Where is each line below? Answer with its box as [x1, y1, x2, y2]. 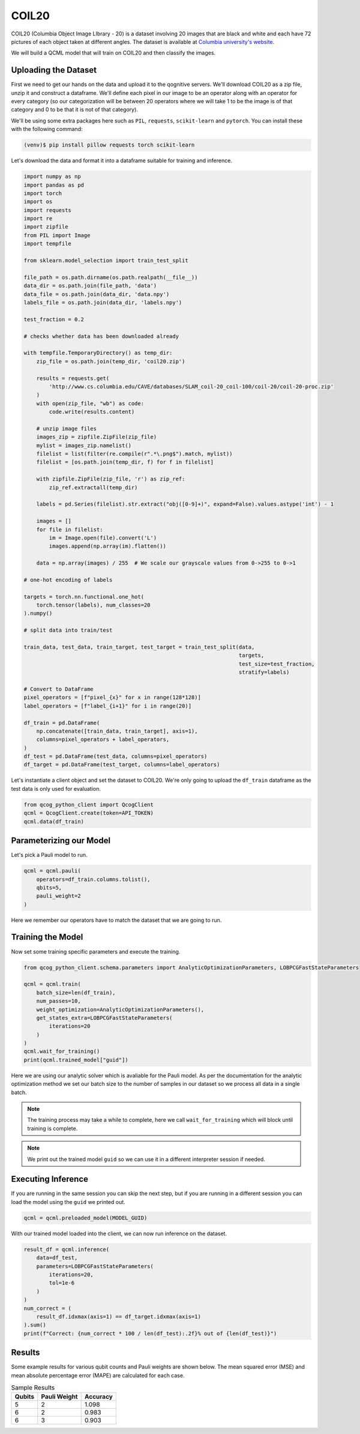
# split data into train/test [23, 627, 113, 634]
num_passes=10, [36, 997, 81, 1005]
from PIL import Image [23, 232, 91, 238]
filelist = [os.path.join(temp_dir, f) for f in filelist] [36, 459, 214, 465]
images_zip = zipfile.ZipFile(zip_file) [36, 434, 157, 441]
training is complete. [27, 1125, 78, 1132]
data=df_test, [36, 1254, 78, 1261]
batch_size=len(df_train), [36, 989, 116, 996]
